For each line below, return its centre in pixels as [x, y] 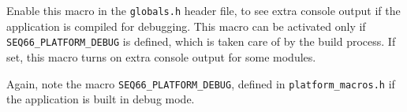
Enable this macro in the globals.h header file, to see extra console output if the [203, 10]
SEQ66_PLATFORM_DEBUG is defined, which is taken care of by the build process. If [201, 41]
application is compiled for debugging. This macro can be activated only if [186, 26]
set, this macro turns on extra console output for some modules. [161, 56]
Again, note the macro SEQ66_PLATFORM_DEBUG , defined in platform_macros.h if [201, 83]
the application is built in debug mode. [101, 99]
